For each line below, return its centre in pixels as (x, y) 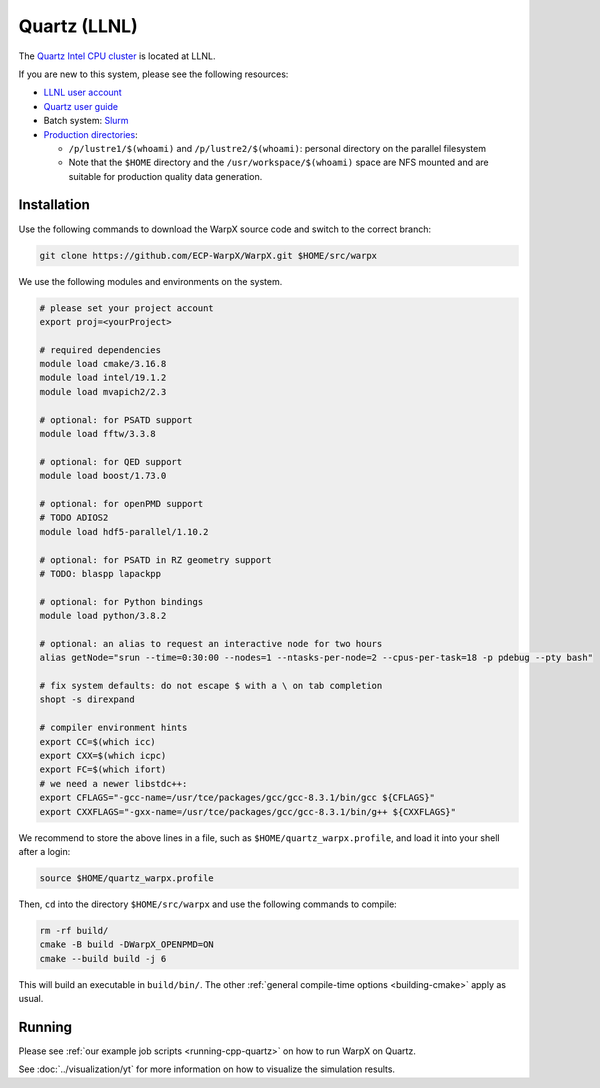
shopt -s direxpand (87, 699)
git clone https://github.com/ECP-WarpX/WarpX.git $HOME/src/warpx (208, 255)
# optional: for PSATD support (116, 419)
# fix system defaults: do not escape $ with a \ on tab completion (211, 686)
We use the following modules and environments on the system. (150, 281)
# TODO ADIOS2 (74, 518)
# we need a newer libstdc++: (113, 783)
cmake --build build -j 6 (103, 958)
